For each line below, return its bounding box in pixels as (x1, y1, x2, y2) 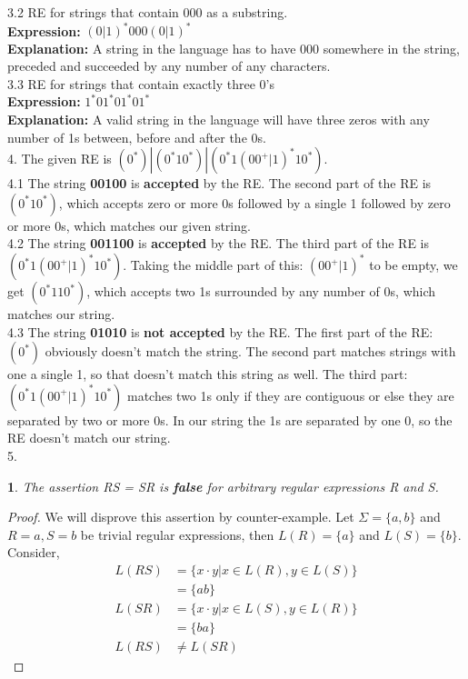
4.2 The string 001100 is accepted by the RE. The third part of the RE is (7, 234, 429, 253)
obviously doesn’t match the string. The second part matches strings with (45, 342, 456, 361)
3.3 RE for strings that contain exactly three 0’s (7, 74, 274, 93)
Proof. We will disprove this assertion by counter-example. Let (7, 507, 354, 526)
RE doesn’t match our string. (7, 428, 171, 447)
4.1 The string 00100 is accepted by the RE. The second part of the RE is (7, 174, 432, 193)
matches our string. (7, 305, 115, 324)
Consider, (7, 543, 60, 562)
